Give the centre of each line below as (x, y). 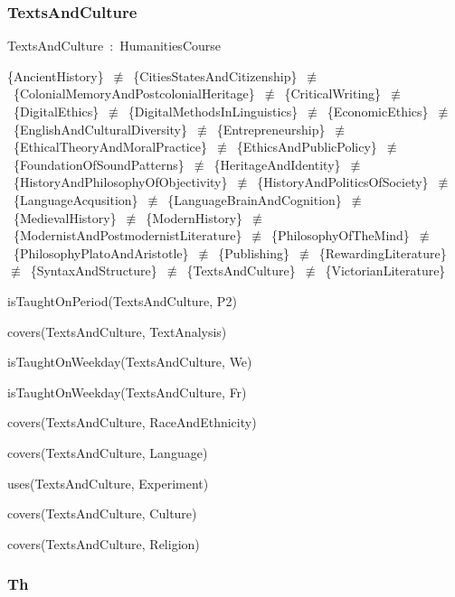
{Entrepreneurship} (271, 129)
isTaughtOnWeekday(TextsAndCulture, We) (130, 362)
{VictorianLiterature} (385, 271)
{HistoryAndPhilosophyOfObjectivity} (120, 182)
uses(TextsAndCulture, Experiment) (108, 483)
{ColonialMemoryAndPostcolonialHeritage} (134, 93)
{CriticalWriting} (333, 93)
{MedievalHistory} (65, 217)
